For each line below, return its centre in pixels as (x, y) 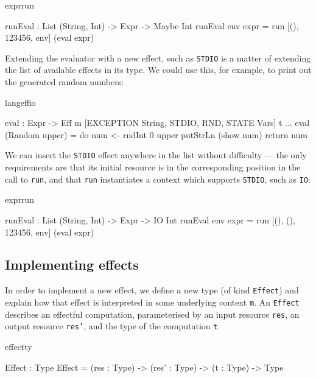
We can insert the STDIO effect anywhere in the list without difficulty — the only (156, 155)
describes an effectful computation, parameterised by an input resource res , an (152, 314)
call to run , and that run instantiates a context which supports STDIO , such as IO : (158, 179)
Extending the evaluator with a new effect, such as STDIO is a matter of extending (158, 58)
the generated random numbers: (65, 82)
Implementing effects (72, 264)
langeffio (20, 102)
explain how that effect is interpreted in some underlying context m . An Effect (152, 302)
